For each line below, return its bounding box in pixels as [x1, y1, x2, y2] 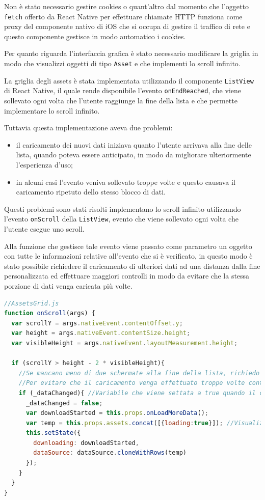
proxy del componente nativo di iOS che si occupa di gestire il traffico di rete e [4, 21, 250, 32]
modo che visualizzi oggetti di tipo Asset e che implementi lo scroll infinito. [4, 58, 241, 69]
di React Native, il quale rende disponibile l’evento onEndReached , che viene [4, 85, 241, 96]
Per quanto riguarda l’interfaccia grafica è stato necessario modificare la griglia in [4, 48, 258, 59]
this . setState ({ [25, 429, 81, 437]
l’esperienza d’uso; [16, 159, 73, 170]
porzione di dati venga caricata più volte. [4, 280, 132, 291]
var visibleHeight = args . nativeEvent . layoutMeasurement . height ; [11, 339, 238, 347]
